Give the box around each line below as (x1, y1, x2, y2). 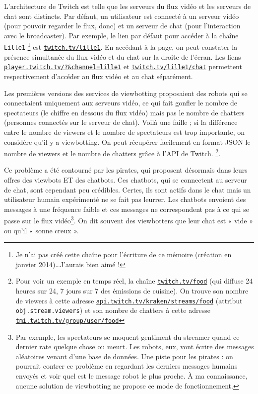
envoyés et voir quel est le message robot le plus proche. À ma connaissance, (15, 370, 248, 381)
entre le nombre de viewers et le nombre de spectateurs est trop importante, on (4, 126, 245, 137)
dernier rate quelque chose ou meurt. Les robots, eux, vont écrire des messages (15, 341, 254, 352)
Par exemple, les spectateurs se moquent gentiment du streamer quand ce (15, 331, 240, 342)
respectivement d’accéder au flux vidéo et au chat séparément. (4, 71, 193, 81)
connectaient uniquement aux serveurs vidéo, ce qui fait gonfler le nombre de (4, 98, 238, 108)
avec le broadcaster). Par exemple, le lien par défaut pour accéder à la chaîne (4, 30, 239, 40)
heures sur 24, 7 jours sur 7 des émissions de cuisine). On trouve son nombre (15, 286, 249, 295)
